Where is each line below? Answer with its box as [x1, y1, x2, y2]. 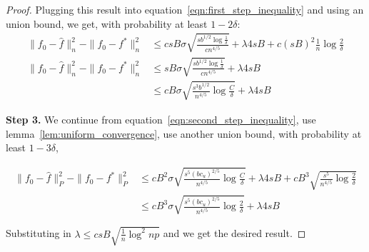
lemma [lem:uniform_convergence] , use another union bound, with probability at [6, 126, 362, 141]
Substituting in [6, 226, 71, 241]
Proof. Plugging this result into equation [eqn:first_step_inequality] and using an [6, 2, 364, 16]
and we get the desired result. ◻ [163, 226, 306, 241]
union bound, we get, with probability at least [6, 16, 208, 31]
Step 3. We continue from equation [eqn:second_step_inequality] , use [6, 111, 316, 126]
